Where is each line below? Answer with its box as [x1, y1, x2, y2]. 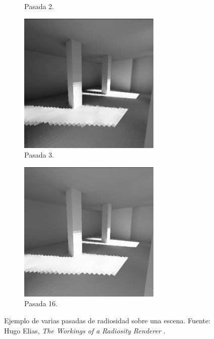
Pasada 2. [24, 1, 54, 11]
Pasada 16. [24, 298, 58, 309]
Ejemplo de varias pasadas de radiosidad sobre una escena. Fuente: [4, 315, 210, 325]
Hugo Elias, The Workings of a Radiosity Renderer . [4, 325, 166, 335]
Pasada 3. [24, 150, 54, 160]
